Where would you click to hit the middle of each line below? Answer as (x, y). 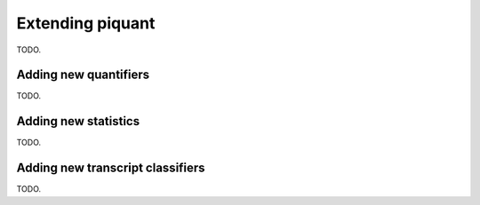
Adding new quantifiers (83, 75)
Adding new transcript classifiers (111, 168)
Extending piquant (86, 23)
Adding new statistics (78, 121)
